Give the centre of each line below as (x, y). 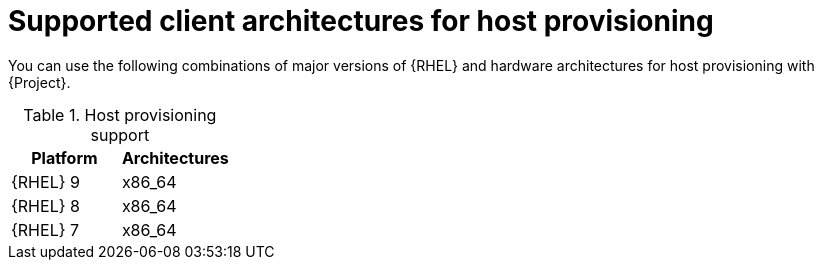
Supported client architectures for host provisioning (361, 21)
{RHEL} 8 (45, 205)
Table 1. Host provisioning (120, 114)
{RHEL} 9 (45, 181)
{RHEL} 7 (45, 229)
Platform (64, 157)
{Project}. (39, 82)
